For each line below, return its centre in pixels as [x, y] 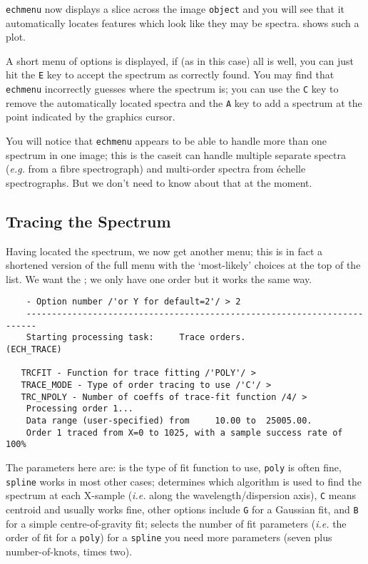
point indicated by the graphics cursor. [91, 117]
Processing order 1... [80, 409]
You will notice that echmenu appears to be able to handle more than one [167, 140]
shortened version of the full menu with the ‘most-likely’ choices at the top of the [183, 265]
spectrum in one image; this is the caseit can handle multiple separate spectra [176, 154]
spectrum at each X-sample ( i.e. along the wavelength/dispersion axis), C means [181, 495]
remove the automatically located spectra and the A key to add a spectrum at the [184, 102]
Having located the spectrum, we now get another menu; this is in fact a [164, 251]
